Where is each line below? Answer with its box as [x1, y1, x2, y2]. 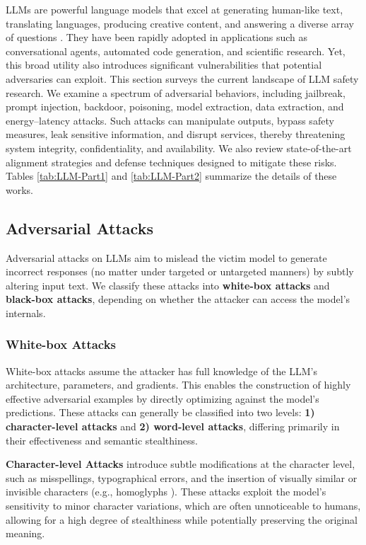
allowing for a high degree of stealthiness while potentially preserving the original [6, 512, 358, 527]
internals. [6, 305, 46, 320]
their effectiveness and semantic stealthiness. [6, 432, 198, 447]
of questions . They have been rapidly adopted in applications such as [6, 30, 308, 45]
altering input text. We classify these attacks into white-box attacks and [6, 277, 330, 292]
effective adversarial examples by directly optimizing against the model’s [6, 391, 319, 406]
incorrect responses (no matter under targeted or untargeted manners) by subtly [6, 264, 354, 279]
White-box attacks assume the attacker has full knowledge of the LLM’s [6, 363, 317, 378]
